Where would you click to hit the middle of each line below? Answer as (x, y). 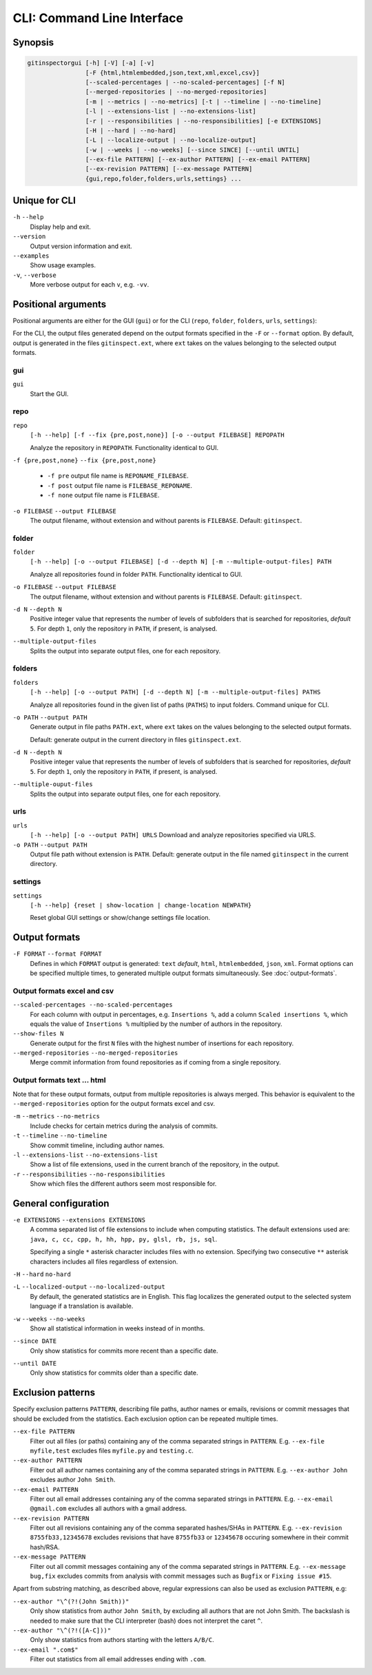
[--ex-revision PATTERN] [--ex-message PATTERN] (169, 169)
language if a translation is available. (82, 1306)
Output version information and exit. (81, 246)
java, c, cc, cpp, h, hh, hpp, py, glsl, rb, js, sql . (123, 1239)
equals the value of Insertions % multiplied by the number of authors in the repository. (156, 1024)
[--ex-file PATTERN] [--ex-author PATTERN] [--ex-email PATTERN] (198, 160)
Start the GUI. (49, 393)
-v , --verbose (34, 275)
